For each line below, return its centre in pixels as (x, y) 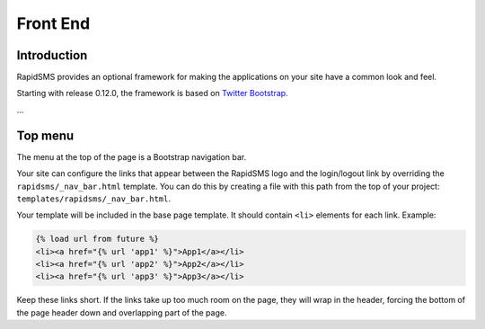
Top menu (45, 135)
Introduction (52, 55)
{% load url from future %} (97, 239)
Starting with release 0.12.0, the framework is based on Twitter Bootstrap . (152, 93)
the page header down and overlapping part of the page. (122, 312)
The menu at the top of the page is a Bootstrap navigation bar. (132, 156)
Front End (53, 23)
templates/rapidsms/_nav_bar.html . (93, 199)
